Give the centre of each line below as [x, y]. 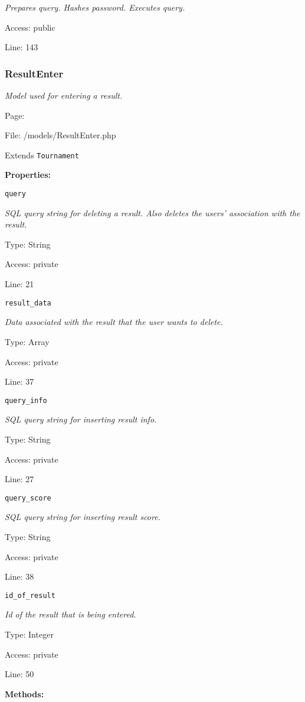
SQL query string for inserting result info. [81, 419]
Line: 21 [19, 284]
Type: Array [27, 341]
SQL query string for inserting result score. [83, 517]
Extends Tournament [42, 155]
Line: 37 [19, 381]
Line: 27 [19, 479]
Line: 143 [22, 47]
